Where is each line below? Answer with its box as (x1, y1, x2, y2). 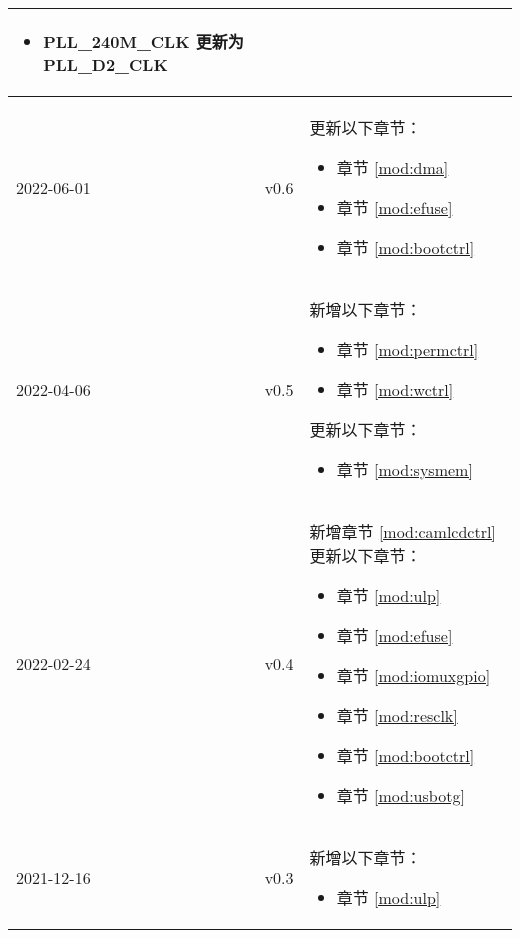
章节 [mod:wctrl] (336, 378, 454, 401)
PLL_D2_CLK (43, 53, 168, 76)
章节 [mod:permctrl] (336, 338, 479, 361)
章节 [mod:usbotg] (336, 784, 465, 807)
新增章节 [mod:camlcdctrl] (309, 520, 496, 543)
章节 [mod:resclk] (336, 704, 458, 727)
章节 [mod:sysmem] (336, 458, 473, 481)
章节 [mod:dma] (336, 156, 449, 179)
